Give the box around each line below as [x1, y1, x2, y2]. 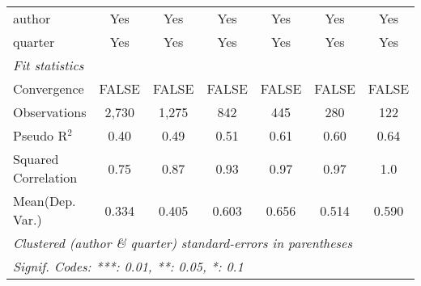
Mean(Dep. [13, 191, 76, 210]
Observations [13, 103, 87, 121]
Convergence [13, 79, 84, 98]
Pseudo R [13, 126, 68, 145]
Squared [13, 149, 59, 168]
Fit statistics [13, 56, 84, 74]
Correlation [13, 168, 78, 187]
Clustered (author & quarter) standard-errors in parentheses [13, 233, 352, 252]
